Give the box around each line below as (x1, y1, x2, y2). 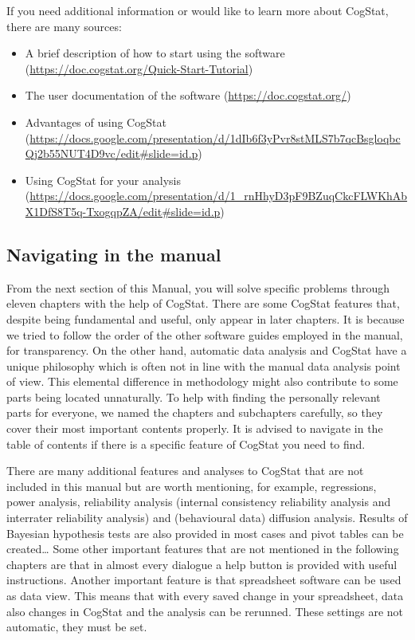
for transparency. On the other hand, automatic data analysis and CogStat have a (6, 342, 407, 359)
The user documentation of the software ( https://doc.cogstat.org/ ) (25, 87, 351, 104)
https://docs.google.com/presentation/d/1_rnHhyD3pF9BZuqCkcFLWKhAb (29, 187, 408, 204)
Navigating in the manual (6, 241, 221, 266)
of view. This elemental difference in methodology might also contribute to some (6, 373, 398, 390)
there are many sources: (6, 18, 122, 34)
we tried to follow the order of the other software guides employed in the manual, (6, 326, 403, 343)
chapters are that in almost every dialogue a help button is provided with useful (6, 556, 397, 572)
